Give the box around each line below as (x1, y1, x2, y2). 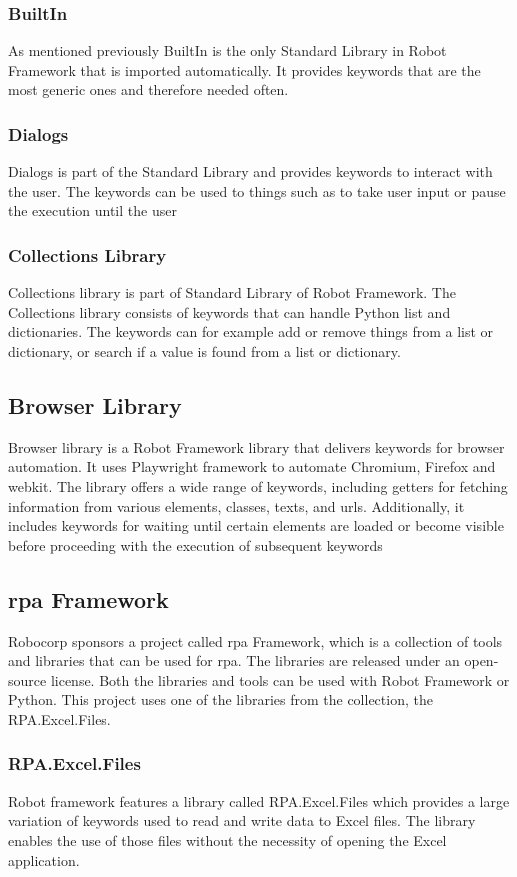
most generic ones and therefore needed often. (8, 79, 289, 100)
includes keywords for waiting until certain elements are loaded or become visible (8, 515, 504, 536)
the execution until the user (8, 200, 177, 221)
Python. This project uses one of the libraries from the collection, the (8, 689, 433, 710)
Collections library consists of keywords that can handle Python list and (8, 301, 451, 322)
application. (8, 849, 80, 870)
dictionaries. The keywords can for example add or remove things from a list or (8, 321, 494, 342)
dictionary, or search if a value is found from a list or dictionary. (8, 341, 401, 361)
